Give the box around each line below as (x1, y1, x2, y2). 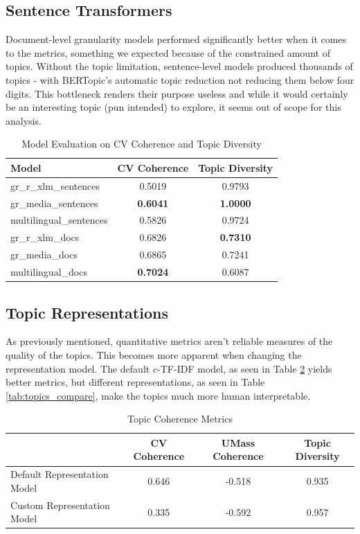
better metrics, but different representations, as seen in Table (6, 375, 265, 389)
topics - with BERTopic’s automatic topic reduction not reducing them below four (6, 72, 354, 87)
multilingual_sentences (10, 213, 108, 227)
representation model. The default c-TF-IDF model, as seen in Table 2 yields (6, 361, 332, 375)
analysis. (6, 113, 42, 127)
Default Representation (10, 467, 109, 481)
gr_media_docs (10, 247, 78, 262)
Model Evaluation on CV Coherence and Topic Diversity (21, 136, 262, 151)
